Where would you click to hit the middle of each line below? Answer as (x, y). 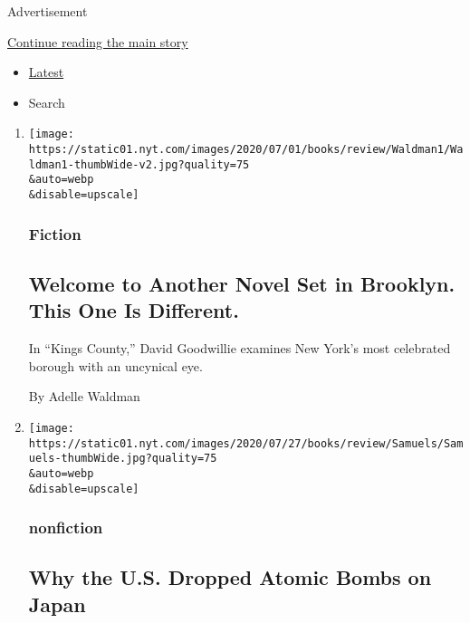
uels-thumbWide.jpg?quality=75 (123, 459)
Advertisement (48, 11)
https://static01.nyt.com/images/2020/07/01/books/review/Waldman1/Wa (246, 150)
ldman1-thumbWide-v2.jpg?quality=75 (139, 164)
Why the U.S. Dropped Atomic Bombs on (230, 577)
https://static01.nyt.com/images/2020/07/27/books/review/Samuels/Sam (246, 443)
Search (47, 102)
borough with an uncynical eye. (115, 365)
